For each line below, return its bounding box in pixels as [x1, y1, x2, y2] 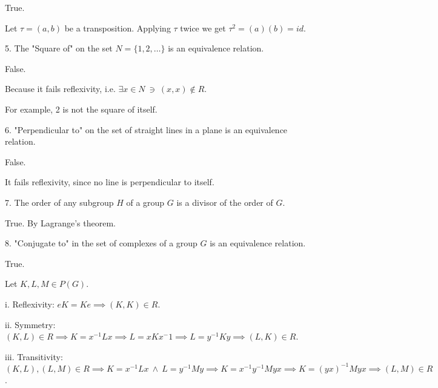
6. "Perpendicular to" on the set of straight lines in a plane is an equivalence [5, 123, 288, 136]
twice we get [180, 21, 226, 34]
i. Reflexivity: [5, 297, 55, 310]
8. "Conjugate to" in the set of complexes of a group [5, 237, 197, 249]
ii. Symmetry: [5, 318, 56, 330]
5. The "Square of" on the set [5, 42, 113, 54]
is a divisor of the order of [176, 196, 273, 208]
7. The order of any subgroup [5, 196, 114, 208]
